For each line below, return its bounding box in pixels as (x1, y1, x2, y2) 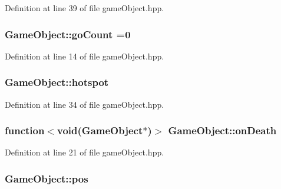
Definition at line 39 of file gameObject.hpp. (5, 2, 164, 14)
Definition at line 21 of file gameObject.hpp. (5, 146, 164, 158)
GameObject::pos (5, 171, 88, 185)
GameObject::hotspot (5, 75, 109, 89)
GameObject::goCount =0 (5, 26, 131, 41)
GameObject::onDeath (168, 123, 277, 138)
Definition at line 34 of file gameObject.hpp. (5, 98, 164, 110)
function (5, 123, 45, 138)
